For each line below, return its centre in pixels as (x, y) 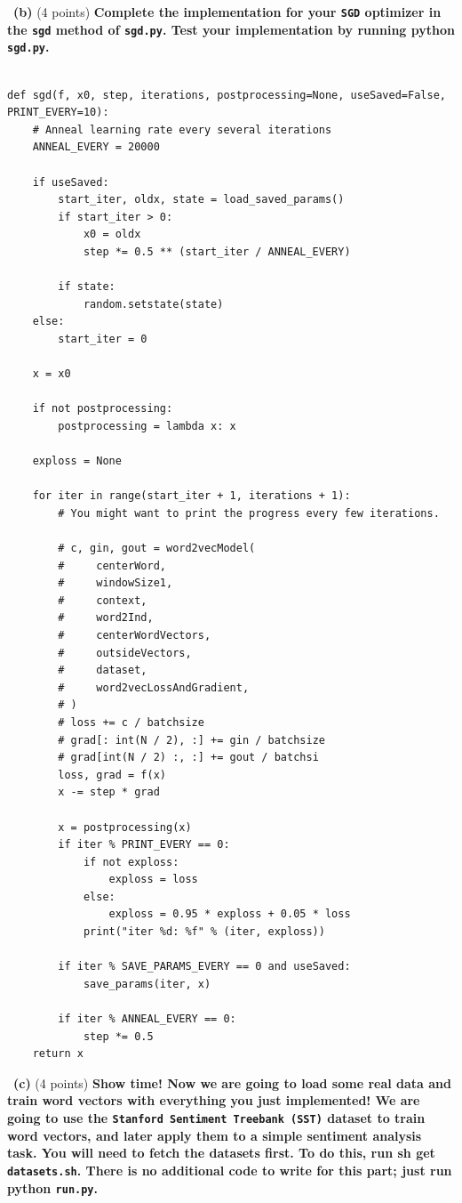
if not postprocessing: (103, 409)
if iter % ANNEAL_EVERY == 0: (147, 1019)
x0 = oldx (112, 234)
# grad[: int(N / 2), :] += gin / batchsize (191, 740)
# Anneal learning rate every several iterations (182, 129)
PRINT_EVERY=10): (58, 113)
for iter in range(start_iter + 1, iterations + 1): (191, 496)
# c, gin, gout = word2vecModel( (157, 548)
